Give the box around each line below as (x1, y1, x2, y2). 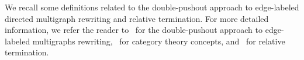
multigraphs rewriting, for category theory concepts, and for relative (32, 35, 285, 47)
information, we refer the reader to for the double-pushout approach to (5, 24, 263, 36)
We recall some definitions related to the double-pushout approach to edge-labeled (5, 1, 299, 13)
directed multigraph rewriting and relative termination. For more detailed (5, 12, 269, 24)
